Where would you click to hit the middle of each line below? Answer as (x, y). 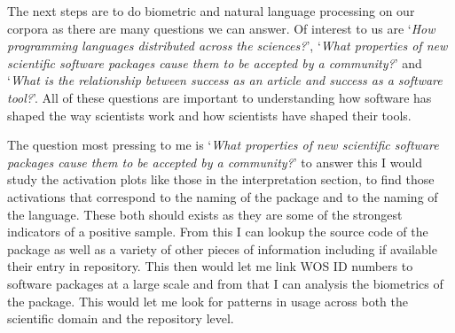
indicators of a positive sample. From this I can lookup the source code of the (218, 232)
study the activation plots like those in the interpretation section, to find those (221, 179)
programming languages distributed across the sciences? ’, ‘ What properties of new (227, 46)
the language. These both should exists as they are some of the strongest (205, 214)
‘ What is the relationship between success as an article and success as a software (225, 80)
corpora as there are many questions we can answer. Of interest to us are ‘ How (221, 28)
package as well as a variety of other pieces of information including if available (222, 248)
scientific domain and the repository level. (121, 318)
